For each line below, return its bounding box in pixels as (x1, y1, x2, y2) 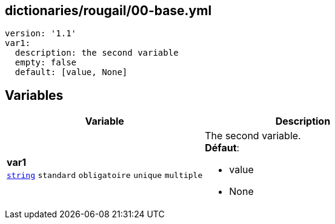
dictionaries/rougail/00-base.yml (5, 3, 212, 18)
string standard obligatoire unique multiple (7, 171, 203, 180)
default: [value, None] (15, 67, 128, 77)
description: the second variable (15, 48, 179, 58)
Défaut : (205, 142, 240, 154)
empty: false (15, 58, 77, 68)
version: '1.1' (5, 28, 77, 39)
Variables (5, 87, 64, 103)
